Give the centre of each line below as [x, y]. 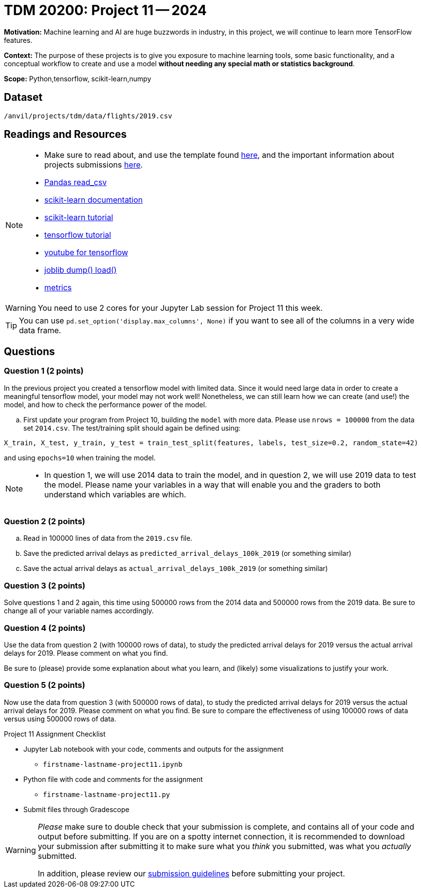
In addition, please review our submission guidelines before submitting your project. [191, 873]
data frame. [40, 331]
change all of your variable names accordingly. [79, 611]
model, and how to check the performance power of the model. [105, 404]
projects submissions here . [94, 165]
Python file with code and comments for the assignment [113, 779]
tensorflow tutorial [78, 235]
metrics [58, 288]
